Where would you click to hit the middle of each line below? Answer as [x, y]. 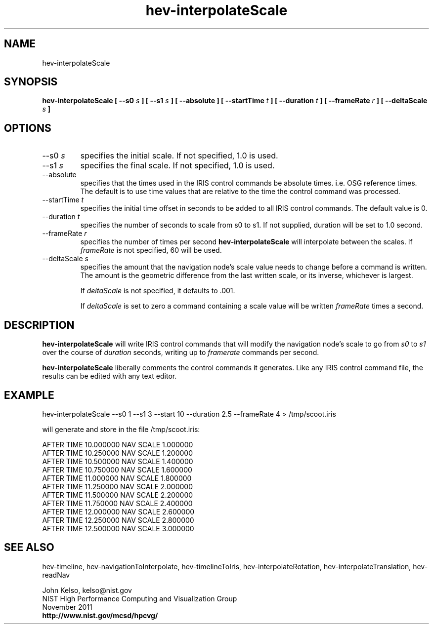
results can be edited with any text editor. [109, 376]
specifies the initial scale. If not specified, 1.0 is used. [179, 156]
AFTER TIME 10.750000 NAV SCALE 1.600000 [117, 470]
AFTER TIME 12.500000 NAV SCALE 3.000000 [118, 528]
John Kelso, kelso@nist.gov [87, 590]
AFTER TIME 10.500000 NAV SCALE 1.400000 [118, 461]
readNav [56, 575]
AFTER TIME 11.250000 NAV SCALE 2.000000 [117, 486]
